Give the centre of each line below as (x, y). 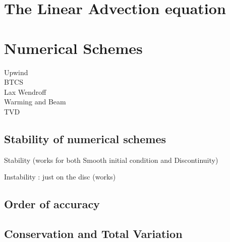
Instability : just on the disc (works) (60, 177)
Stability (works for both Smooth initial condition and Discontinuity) (111, 160)
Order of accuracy (52, 204)
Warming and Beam (35, 102)
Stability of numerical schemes (85, 138)
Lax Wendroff (25, 92)
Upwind (16, 72)
